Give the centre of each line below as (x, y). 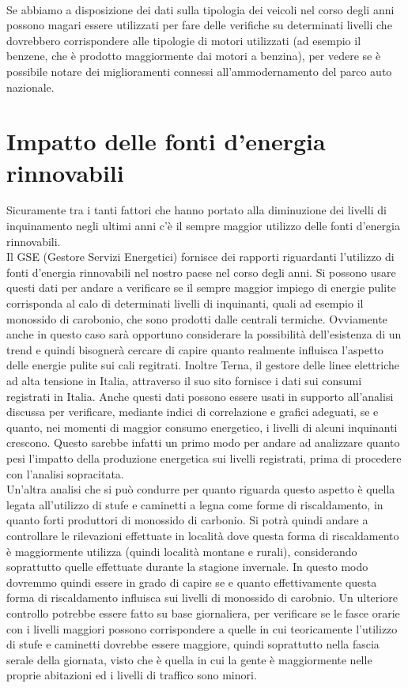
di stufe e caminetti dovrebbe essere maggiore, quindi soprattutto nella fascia (193, 644)
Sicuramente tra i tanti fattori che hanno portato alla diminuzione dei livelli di (196, 210)
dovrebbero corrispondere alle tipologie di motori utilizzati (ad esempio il (184, 40)
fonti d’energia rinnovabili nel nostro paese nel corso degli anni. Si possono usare (201, 272)
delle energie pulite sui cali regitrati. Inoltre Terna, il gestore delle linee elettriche (203, 365)
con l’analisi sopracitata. (65, 473)
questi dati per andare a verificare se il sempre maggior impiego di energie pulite (201, 287)
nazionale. (30, 87)
